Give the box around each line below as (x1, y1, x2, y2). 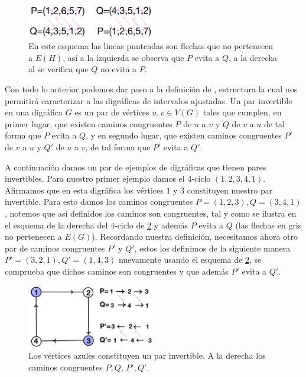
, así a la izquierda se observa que (63, 51, 184, 63)
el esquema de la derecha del (5, 218, 108, 231)
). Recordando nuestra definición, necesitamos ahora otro (92, 230, 298, 243)
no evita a (100, 63, 137, 75)
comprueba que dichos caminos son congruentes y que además (5, 265, 229, 277)
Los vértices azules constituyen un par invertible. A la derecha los (28, 349, 266, 362)
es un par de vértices (74, 106, 149, 118)
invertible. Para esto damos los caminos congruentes (5, 195, 193, 208)
